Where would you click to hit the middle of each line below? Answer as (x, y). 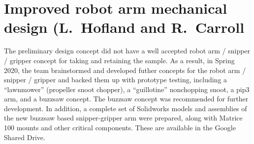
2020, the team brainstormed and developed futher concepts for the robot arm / (125, 70)
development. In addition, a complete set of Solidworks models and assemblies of (126, 108)
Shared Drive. (25, 137)
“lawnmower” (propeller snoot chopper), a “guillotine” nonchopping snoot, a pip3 (127, 89)
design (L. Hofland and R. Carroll (124, 27)
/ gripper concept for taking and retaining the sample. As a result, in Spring (119, 60)
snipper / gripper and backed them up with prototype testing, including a (116, 80)
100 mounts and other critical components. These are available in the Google (120, 128)
